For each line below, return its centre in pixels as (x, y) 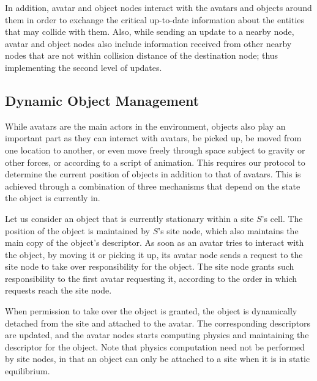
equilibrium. (28, 371)
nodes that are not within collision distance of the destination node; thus (142, 55)
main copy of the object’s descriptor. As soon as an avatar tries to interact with (155, 242)
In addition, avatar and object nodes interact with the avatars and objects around (158, 7)
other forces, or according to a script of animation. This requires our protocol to (155, 162)
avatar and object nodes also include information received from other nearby (148, 43)
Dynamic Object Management (102, 100)
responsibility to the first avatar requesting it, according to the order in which (151, 278)
